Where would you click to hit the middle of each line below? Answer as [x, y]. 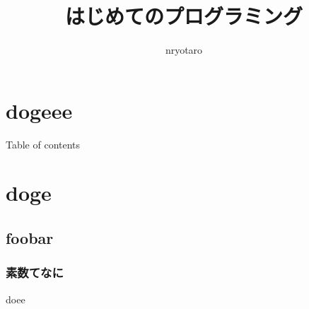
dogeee [39, 110]
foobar [30, 238]
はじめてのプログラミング [183, 16]
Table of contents [43, 144]
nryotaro [184, 50]
